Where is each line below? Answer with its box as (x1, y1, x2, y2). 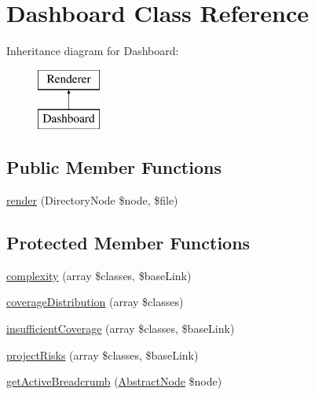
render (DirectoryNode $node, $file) (6, 192, 178, 209)
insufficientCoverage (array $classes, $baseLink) (6, 320, 235, 337)
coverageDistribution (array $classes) (6, 293, 184, 310)
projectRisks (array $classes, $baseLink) (6, 346, 199, 363)
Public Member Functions (6, 155, 222, 179)
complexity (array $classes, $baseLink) (6, 267, 192, 283)
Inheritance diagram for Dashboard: (6, 42, 179, 59)
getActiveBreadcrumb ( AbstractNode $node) (6, 373, 222, 389)
